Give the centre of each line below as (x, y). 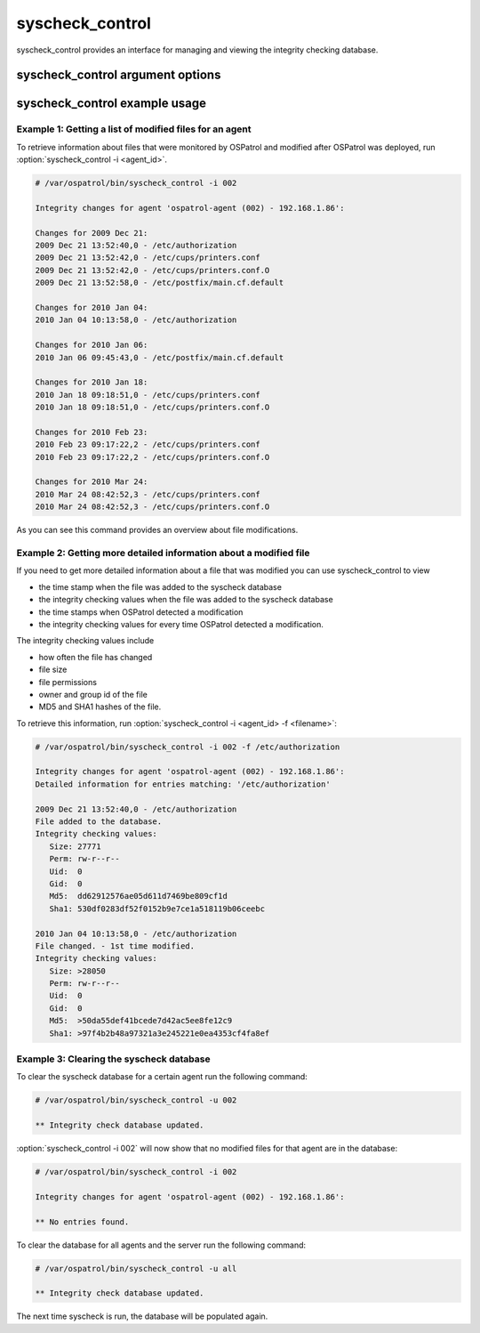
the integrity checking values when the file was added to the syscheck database (186, 600)
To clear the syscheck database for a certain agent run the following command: (162, 1077)
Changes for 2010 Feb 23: (92, 432)
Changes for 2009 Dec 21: (92, 233)
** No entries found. (82, 1222)
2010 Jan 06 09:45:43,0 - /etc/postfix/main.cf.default (160, 357)
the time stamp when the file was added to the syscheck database (160, 586)
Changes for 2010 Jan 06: (92, 345)
